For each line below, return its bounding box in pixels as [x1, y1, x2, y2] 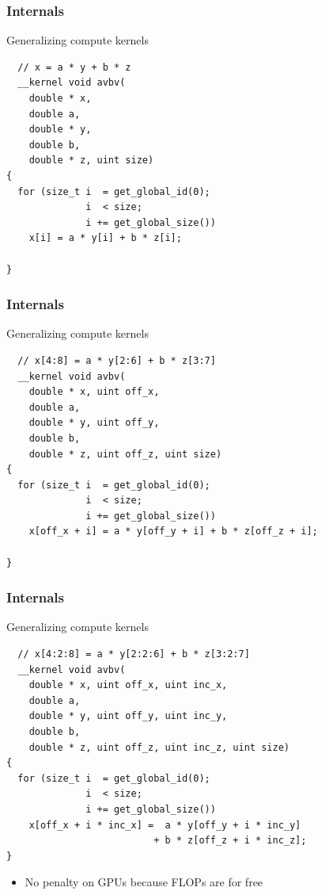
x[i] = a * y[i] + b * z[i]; [28, 232, 182, 244]
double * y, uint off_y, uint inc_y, [28, 710, 228, 722]
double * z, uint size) [28, 155, 154, 166]
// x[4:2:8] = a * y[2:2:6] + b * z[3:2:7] [17, 648, 250, 660]
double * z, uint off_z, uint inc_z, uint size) [28, 741, 290, 753]
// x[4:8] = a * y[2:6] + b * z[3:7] [17, 354, 216, 366]
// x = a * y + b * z [17, 61, 131, 73]
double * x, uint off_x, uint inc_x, [28, 679, 228, 691]
